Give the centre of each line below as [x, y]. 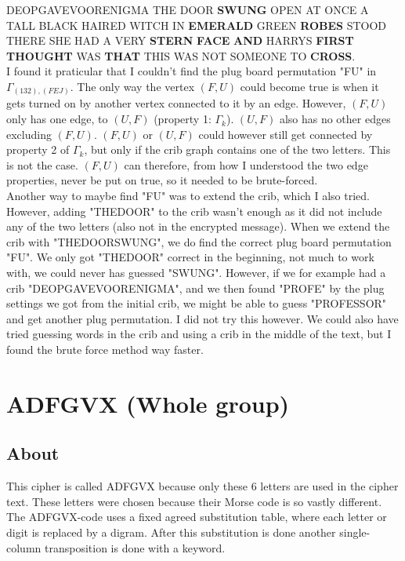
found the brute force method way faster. [105, 349]
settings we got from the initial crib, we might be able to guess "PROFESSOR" [197, 303]
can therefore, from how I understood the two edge [246, 164]
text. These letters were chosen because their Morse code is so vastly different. [194, 501]
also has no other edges [335, 119]
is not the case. [42, 164]
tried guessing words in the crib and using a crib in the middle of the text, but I [199, 334]
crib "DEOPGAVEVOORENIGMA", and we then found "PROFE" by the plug [195, 288]
